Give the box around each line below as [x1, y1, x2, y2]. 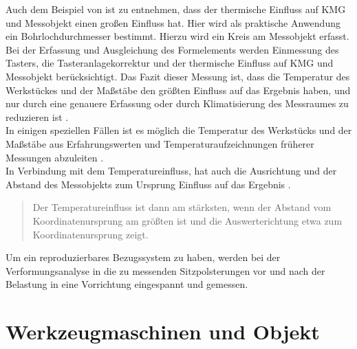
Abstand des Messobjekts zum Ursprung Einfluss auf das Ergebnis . [6, 177, 291, 191]
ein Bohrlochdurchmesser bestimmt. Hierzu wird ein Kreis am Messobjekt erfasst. [6, 29, 349, 43]
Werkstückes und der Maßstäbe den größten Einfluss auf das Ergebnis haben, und [6, 82, 351, 97]
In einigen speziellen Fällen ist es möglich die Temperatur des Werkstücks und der [6, 123, 352, 137]
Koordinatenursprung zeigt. [32, 227, 149, 241]
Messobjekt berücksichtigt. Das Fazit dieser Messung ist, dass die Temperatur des [6, 69, 350, 83]
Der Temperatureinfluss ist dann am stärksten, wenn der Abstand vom [32, 200, 332, 214]
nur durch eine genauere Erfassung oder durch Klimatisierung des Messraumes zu [6, 96, 349, 111]
